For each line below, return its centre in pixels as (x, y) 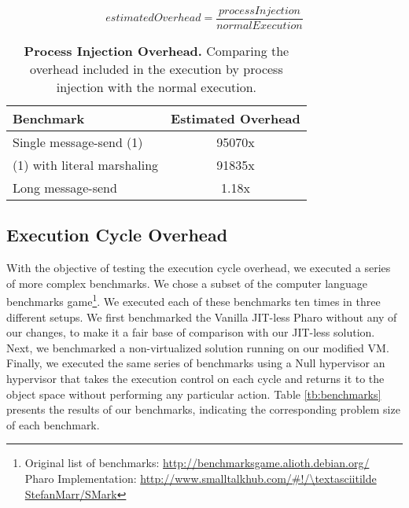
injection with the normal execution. (157, 87)
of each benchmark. (53, 424)
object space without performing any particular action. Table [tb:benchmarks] (194, 394)
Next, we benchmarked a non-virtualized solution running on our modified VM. (198, 347)
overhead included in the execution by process (157, 69)
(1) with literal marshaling (86, 165)
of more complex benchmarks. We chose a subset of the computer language (187, 283)
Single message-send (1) (78, 142)
